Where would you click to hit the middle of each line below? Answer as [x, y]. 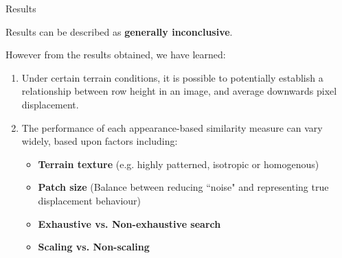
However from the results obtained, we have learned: [116, 55]
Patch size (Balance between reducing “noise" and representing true [183, 187]
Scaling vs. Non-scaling [94, 247]
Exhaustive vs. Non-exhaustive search [129, 223]
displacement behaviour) [90, 200]
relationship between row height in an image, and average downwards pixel [179, 91]
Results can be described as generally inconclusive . [119, 31]
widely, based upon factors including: [100, 141]
